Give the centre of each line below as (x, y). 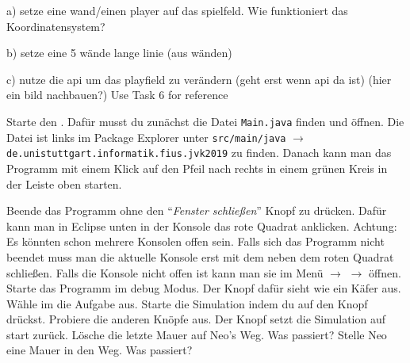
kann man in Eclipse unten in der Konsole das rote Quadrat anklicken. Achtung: (202, 225)
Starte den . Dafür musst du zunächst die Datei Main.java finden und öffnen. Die (205, 121)
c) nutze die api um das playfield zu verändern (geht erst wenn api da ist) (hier (199, 79)
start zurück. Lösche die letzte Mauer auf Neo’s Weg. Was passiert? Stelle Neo (197, 334)
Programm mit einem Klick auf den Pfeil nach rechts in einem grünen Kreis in (197, 168)
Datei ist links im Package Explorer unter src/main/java (146, 137)
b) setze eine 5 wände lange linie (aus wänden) (119, 53)
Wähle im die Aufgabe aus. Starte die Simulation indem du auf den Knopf (187, 303)
